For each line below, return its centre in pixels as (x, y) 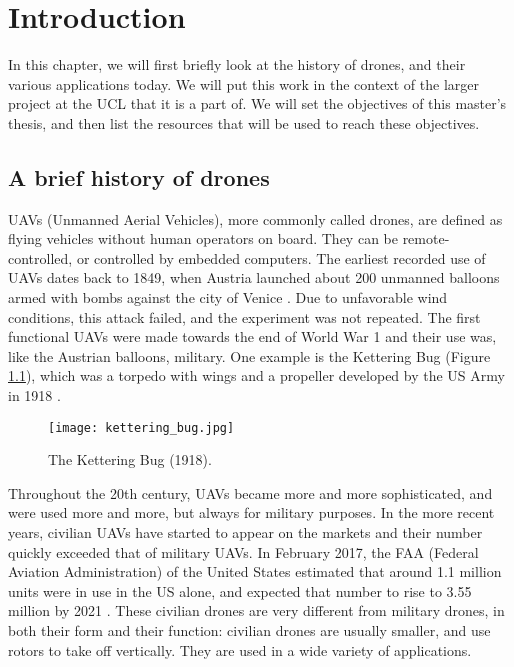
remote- (426, 238)
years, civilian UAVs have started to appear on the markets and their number (245, 532)
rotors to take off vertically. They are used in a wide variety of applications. (240, 649)
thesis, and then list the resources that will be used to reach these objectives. (244, 122)
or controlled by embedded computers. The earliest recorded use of (281, 257)
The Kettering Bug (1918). (130, 459)
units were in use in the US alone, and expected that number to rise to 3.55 (240, 590)
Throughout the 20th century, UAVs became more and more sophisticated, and (250, 492)
